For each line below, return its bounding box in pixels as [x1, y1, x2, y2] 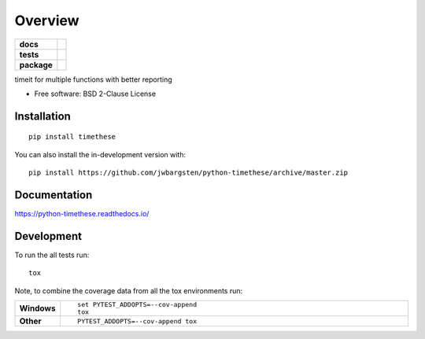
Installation [14, 109, 71, 123]
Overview [14, 12, 79, 29]
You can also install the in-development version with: [14, 149, 187, 159]
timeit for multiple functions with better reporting [14, 75, 172, 84]
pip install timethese [28, 132, 116, 142]
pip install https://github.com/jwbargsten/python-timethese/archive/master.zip [28, 168, 349, 177]
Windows [19, 303, 56, 314]
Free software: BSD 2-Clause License [34, 89, 157, 98]
